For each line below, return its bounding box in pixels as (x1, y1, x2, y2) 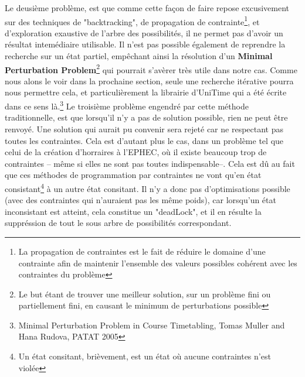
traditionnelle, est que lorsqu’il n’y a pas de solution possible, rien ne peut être (5, 111, 288, 124)
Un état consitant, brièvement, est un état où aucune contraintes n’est (18, 350, 271, 362)
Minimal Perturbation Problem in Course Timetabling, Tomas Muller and (18, 318, 285, 331)
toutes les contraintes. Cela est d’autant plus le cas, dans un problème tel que (5, 134, 284, 146)
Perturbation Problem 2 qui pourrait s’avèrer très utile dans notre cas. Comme (5, 61, 297, 76)
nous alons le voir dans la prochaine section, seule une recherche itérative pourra (5, 74, 294, 87)
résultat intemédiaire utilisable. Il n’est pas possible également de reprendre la (5, 38, 286, 50)
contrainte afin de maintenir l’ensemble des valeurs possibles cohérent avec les (18, 256, 297, 269)
